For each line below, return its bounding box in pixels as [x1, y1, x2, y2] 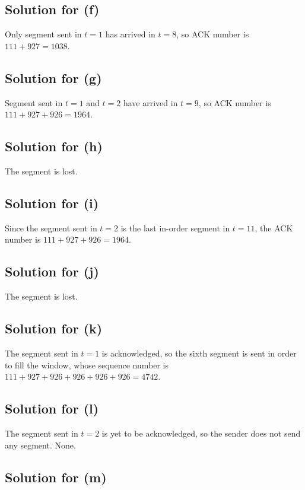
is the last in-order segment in [120, 221, 230, 234]
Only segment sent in [5, 28, 82, 40]
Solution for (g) [5, 68, 102, 87]
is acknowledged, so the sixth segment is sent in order [101, 346, 297, 359]
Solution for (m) [5, 467, 107, 486]
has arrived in [105, 28, 155, 40]
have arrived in [123, 96, 178, 109]
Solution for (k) [5, 319, 103, 338]
